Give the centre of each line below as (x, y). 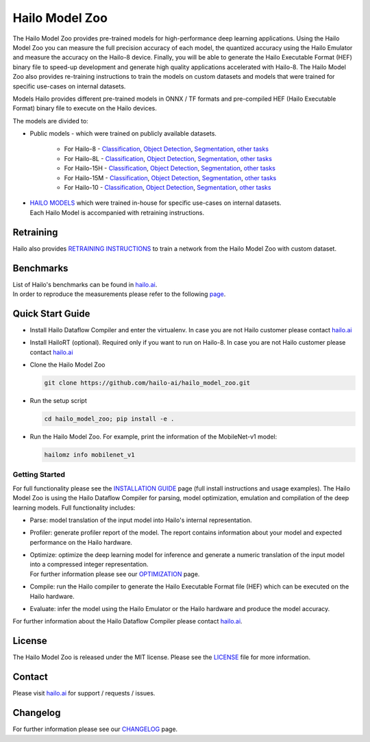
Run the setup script (58, 401)
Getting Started (39, 475)
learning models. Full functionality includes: (74, 508)
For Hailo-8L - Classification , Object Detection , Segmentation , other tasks (168, 158)
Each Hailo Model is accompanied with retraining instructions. (117, 212)
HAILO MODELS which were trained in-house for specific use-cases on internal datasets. (156, 203)
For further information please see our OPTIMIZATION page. (115, 574)
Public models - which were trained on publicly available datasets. (123, 134)
